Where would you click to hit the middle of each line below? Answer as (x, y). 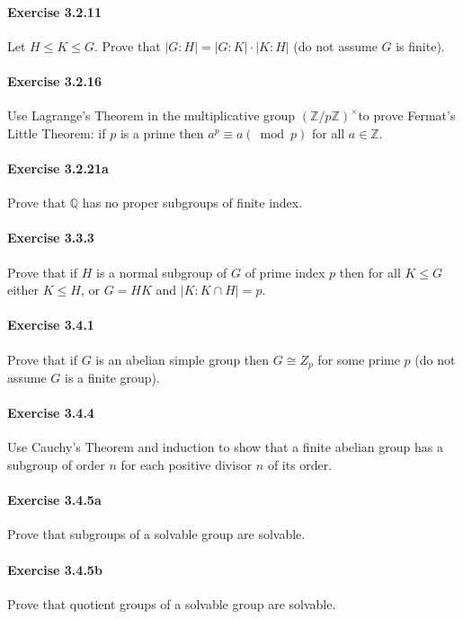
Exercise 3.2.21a (58, 168)
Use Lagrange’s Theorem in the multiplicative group (151, 115)
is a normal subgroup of (161, 272)
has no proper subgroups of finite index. (192, 203)
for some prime (359, 359)
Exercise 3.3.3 (51, 238)
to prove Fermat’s (407, 115)
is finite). (420, 45)
